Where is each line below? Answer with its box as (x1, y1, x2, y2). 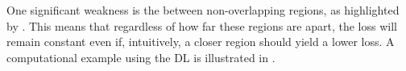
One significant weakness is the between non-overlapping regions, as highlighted (6, 2, 400, 18)
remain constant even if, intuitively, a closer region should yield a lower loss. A (6, 33, 395, 50)
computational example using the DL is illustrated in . (6, 48, 275, 65)
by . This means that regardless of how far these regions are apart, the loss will (6, 17, 397, 34)
